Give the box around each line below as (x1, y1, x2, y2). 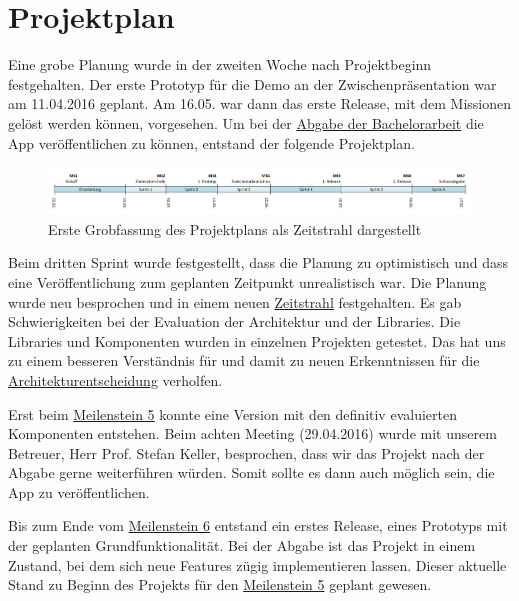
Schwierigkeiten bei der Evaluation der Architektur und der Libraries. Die (8, 311, 461, 332)
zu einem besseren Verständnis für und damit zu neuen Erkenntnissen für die (8, 350, 480, 371)
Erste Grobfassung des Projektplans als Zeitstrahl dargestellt (48, 218, 422, 239)
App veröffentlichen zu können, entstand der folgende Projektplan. (8, 132, 415, 153)
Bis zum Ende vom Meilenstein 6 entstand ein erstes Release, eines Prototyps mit (8, 515, 508, 536)
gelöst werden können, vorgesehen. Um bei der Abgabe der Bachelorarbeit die (8, 112, 484, 133)
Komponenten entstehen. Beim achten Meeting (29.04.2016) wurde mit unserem (8, 423, 497, 444)
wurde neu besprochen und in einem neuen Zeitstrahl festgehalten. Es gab (8, 291, 462, 312)
